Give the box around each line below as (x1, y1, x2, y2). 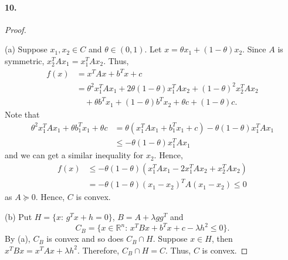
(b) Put (5, 210, 32, 222)
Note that (5, 108, 40, 121)
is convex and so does (46, 232, 124, 245)
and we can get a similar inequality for (5, 149, 144, 161)
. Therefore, (77, 244, 120, 256)
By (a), (5, 232, 31, 245)
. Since (242, 43, 266, 55)
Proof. (5, 23, 26, 35)
